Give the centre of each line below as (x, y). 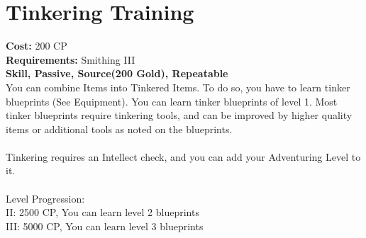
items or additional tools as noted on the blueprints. (119, 129)
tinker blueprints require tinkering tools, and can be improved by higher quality (179, 115)
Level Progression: (45, 198)
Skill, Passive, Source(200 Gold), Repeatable (117, 73)
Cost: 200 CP (37, 46)
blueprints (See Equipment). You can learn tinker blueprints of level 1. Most (172, 101)
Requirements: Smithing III (71, 59)
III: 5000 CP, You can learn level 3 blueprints (105, 226)
